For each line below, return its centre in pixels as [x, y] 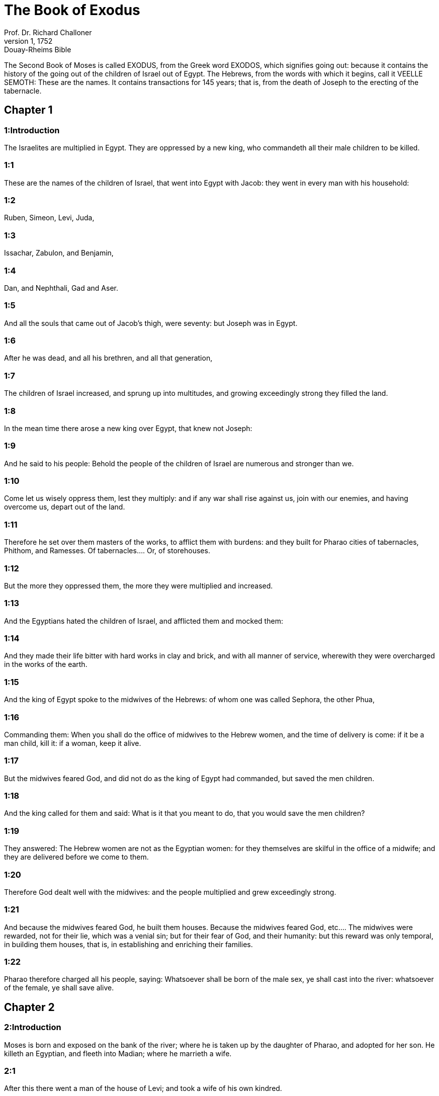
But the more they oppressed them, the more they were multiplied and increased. [139, 585]
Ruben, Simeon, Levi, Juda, [49, 218]
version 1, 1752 [28, 41]
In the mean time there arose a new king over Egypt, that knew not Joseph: [128, 428]
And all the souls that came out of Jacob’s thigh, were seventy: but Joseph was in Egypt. [151, 323]
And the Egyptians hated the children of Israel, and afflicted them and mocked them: [144, 621]
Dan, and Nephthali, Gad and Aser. [61, 288]
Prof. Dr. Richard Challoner [48, 32]
